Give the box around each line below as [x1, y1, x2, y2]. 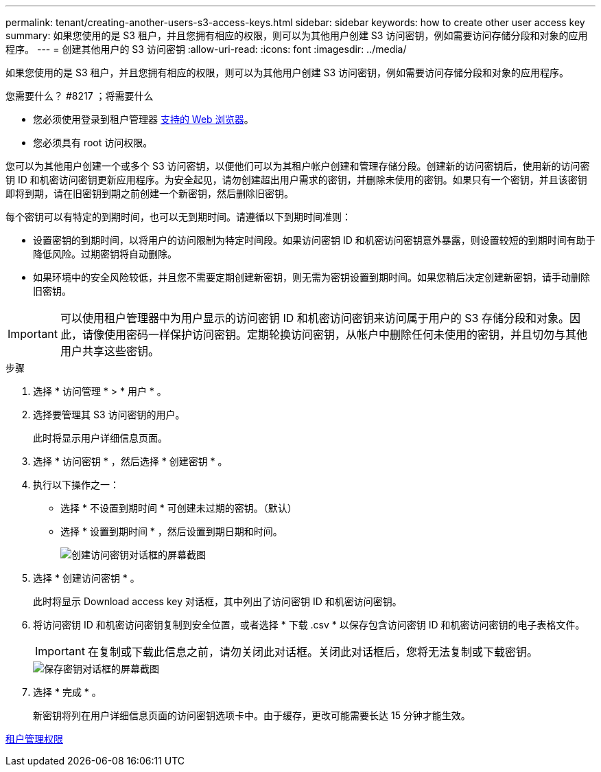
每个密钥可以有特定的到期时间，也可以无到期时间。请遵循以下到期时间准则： [5, 211, 351, 223]
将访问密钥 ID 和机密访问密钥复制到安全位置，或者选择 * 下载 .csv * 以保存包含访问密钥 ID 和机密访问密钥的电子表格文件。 [33, 619, 585, 631]
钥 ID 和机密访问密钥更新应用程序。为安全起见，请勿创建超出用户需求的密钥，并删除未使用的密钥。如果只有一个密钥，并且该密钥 [5, 174, 587, 185]
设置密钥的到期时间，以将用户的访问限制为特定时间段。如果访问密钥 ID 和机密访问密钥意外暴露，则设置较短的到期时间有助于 [33, 234, 596, 246]
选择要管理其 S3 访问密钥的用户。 [33, 409, 185, 420]
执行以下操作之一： [33, 479, 119, 490]
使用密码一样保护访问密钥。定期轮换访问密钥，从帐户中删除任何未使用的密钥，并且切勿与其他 [104, 328, 587, 341]
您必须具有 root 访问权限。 [33, 137, 153, 148]
